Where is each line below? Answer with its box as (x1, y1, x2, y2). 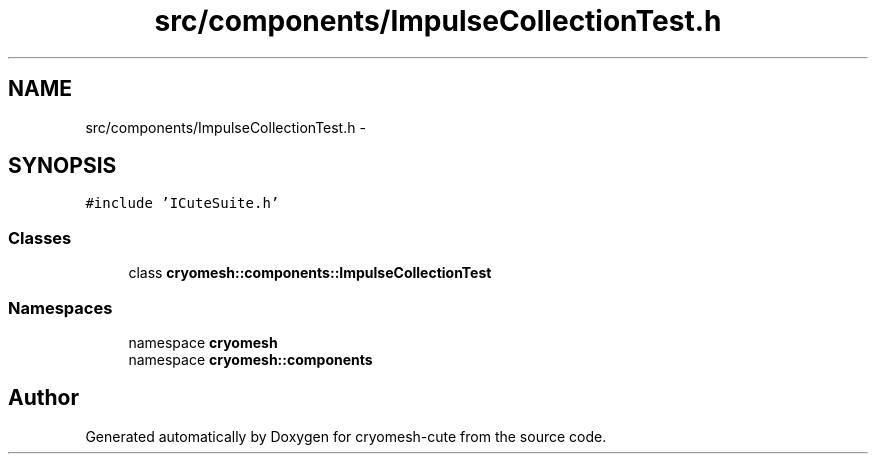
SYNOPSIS (8, 153, 117, 179)
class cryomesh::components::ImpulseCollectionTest (128, 264, 492, 282)
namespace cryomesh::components (128, 350, 373, 368)
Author (8, 385, 79, 411)
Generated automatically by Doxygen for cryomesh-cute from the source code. (85, 427, 607, 445)
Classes (8, 227, 72, 248)
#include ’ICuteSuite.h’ (85, 195, 280, 212)
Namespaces (8, 297, 113, 318)
